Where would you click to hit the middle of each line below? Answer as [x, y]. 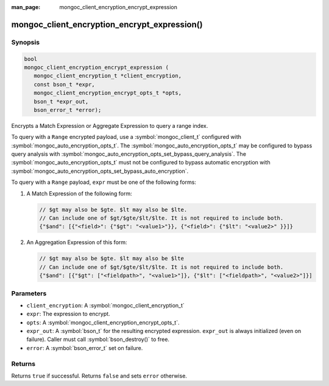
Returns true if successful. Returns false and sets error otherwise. [99, 376]
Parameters [29, 293]
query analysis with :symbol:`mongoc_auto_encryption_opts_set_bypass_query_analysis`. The [129, 154]
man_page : [26, 7]
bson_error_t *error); [68, 110]
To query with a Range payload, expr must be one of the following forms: [104, 182]
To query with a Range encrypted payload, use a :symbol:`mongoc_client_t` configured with [126, 137]
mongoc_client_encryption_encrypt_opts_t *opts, [108, 93]
